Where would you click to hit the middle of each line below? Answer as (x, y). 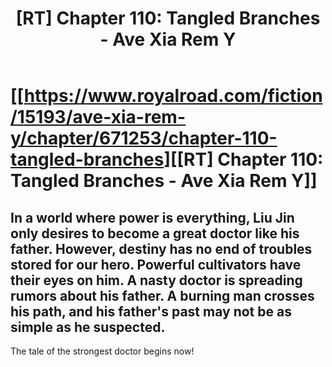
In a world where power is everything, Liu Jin (152, 217)
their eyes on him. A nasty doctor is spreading (156, 280)
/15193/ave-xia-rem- (98, 117)
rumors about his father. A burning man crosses (162, 295)
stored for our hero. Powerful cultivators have (156, 264)
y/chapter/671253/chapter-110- (144, 138)
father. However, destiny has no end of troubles (161, 248)
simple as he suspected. (88, 327)
